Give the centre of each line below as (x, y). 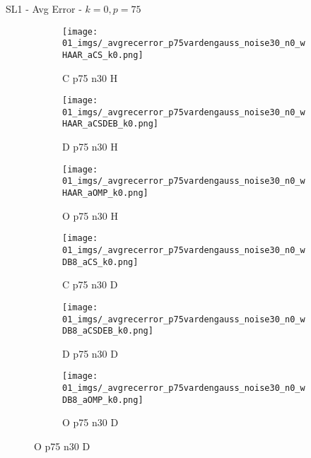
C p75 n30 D (90, 284)
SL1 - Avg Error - (44, 8)
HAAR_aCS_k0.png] (103, 55)
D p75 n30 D (90, 353)
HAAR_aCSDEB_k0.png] (111, 124)
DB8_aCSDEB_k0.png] (108, 331)
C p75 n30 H (90, 77)
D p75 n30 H (90, 147)
